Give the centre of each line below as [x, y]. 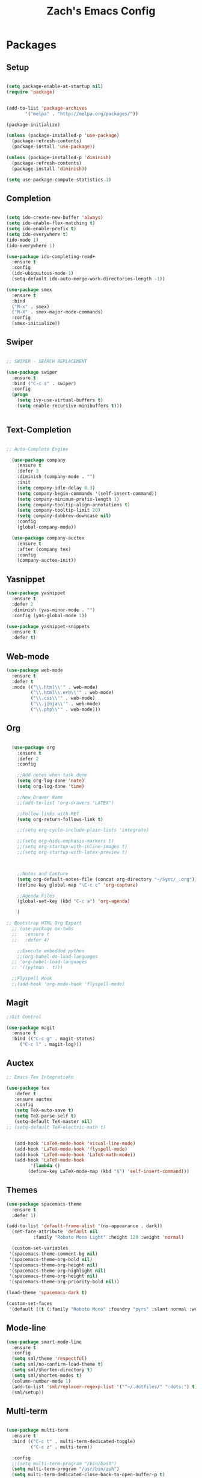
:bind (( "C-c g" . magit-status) [54, 1039]
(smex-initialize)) [36, 324]
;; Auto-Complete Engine [37, 449]
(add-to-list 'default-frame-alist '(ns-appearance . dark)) [84, 1226]
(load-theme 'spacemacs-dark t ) [47, 1293]
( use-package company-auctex [48, 538]
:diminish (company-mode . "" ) [56, 477]
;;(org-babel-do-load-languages [57, 957]
